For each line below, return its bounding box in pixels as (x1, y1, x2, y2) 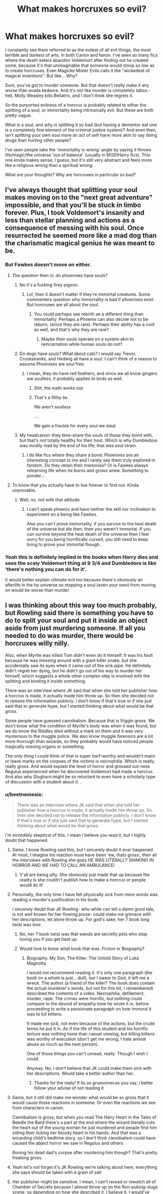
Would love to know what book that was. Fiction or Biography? (19, 946, 145, 951)
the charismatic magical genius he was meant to (5, 239, 155, 247)
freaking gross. (12, 1155, 43, 1161)
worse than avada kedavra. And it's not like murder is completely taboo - (5, 87, 151, 93)
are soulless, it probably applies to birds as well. (26, 375, 123, 381)
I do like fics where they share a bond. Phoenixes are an (26, 452, 139, 458)
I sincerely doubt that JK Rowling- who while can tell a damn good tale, (12, 906, 155, 912)
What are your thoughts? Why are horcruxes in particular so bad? (5, 171, 136, 177)
